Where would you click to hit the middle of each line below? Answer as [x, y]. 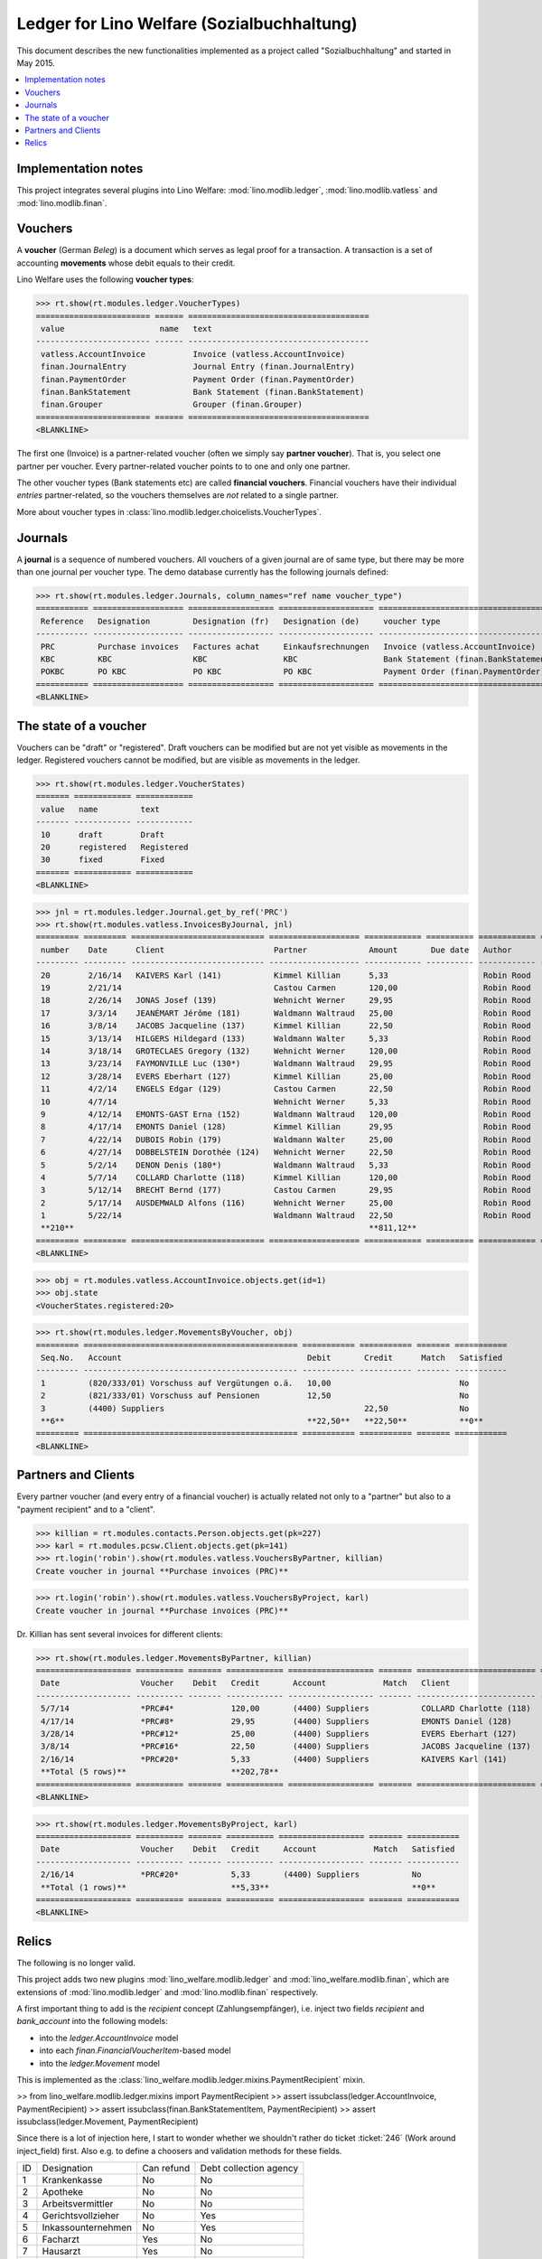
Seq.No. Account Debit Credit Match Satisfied [272, 1357]
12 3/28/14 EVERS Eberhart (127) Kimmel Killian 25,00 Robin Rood [286, 1076]
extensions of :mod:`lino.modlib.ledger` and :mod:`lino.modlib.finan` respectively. [168, 1992]
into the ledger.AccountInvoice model [109, 2038]
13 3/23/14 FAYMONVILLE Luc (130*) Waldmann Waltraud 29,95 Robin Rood [286, 1064]
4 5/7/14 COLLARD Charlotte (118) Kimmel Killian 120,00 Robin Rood [286, 1177]
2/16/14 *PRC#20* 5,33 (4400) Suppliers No [231, 1875]
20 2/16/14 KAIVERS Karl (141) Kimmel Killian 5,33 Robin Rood [286, 975]
